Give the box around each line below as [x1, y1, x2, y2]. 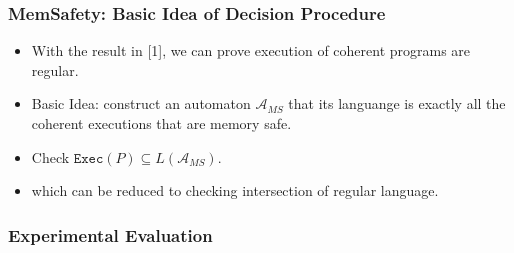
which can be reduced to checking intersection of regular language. [31, 180, 439, 201]
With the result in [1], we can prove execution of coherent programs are [31, 40, 471, 61]
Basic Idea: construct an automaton [31, 93, 251, 114]
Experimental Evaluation [8, 222, 213, 247]
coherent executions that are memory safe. [31, 113, 292, 133]
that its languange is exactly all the [288, 93, 506, 114]
